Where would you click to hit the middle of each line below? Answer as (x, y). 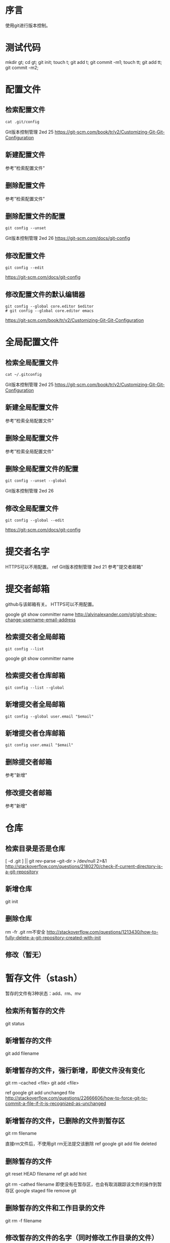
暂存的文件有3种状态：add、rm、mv (43, 993)
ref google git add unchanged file (40, 1093)
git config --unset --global (36, 481)
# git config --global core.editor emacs (50, 311)
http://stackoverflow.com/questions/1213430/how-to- (102, 932)
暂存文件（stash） (44, 979)
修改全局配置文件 (32, 508)
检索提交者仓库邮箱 (35, 676)
